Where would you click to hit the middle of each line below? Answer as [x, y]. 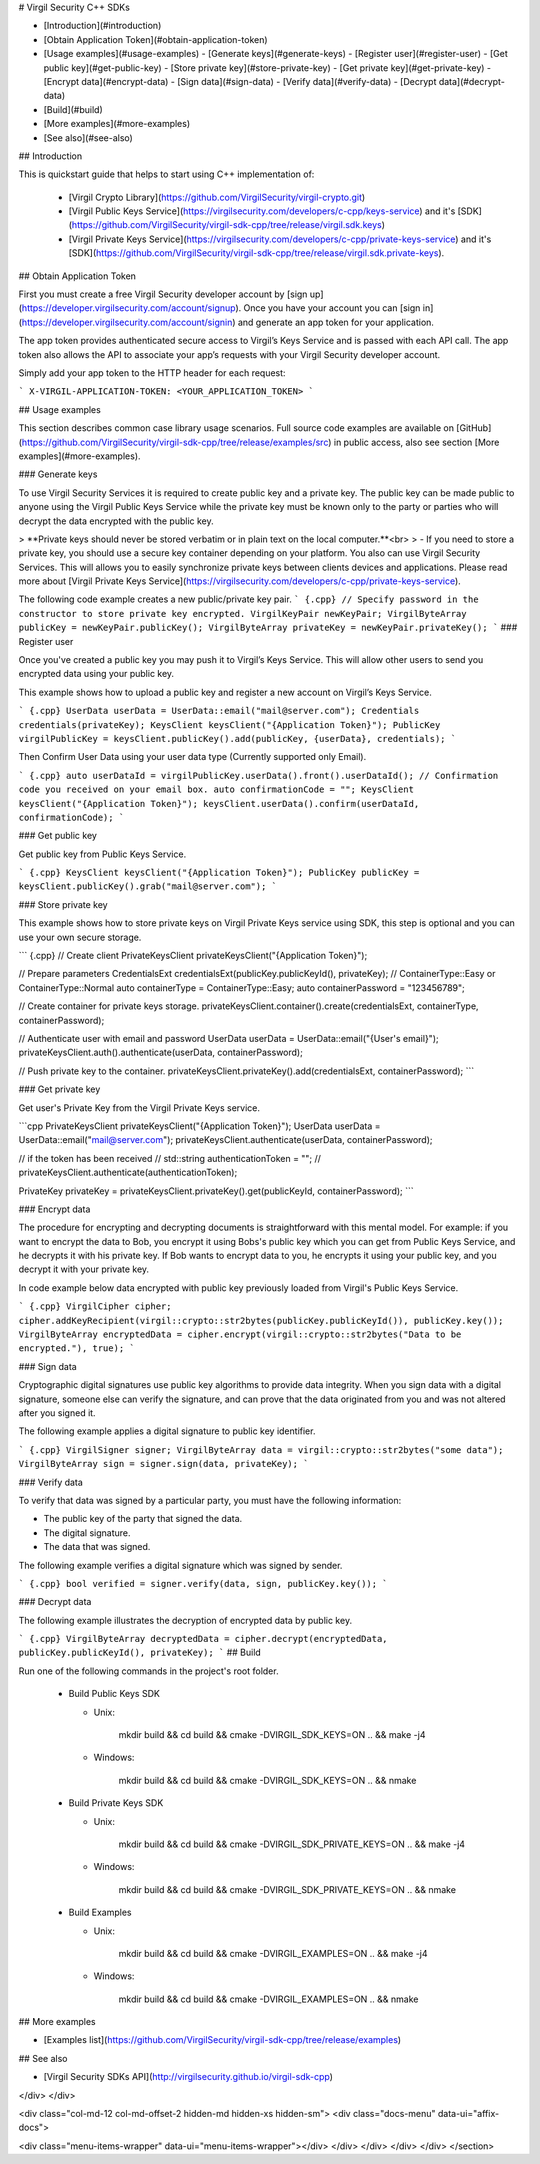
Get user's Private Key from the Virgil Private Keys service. [139, 1107]
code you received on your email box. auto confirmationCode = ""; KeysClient [216, 789]
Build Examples [100, 1912]
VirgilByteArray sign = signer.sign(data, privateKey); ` [163, 1464]
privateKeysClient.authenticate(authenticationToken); [128, 1172]
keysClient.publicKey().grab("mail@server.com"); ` [148, 886]
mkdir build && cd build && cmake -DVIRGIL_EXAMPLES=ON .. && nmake [268, 1999]
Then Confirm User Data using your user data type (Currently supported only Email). [192, 757]
